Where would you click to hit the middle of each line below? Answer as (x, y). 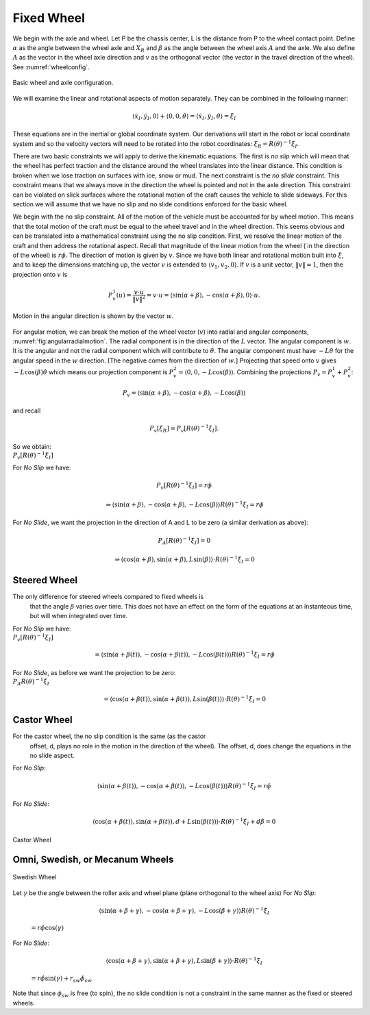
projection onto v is (40, 274)
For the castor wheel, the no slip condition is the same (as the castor (109, 736)
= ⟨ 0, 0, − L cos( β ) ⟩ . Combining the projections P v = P (255, 373)
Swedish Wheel (35, 877)
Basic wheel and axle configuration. (63, 83)
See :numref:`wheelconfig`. (51, 67)
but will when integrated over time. (79, 616)
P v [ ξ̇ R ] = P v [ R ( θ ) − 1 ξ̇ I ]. (184, 429)
